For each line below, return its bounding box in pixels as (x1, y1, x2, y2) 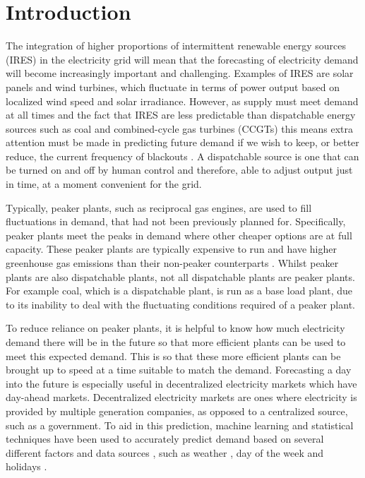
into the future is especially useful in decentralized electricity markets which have (6, 376, 357, 390)
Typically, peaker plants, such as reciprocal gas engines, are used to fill (6, 200, 312, 215)
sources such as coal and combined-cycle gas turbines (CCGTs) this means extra (6, 121, 353, 136)
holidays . (6, 459, 47, 474)
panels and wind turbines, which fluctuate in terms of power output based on (6, 79, 340, 94)
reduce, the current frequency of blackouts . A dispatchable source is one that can (6, 148, 359, 163)
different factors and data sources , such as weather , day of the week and (6, 445, 324, 460)
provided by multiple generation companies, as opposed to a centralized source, (6, 403, 348, 418)
